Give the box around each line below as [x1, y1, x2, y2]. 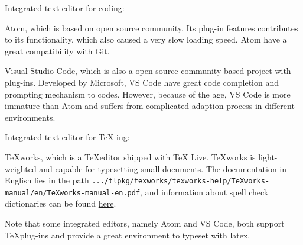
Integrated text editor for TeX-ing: [5, 131, 130, 143]
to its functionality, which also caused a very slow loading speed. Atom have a [5, 33, 287, 46]
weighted [5, 162, 37, 175]
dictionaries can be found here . [5, 197, 116, 209]
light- [258, 150, 278, 163]
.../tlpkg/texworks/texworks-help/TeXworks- [92, 177, 270, 186]
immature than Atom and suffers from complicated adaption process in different [5, 99, 295, 112]
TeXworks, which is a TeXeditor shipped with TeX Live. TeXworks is [5, 150, 256, 163]
